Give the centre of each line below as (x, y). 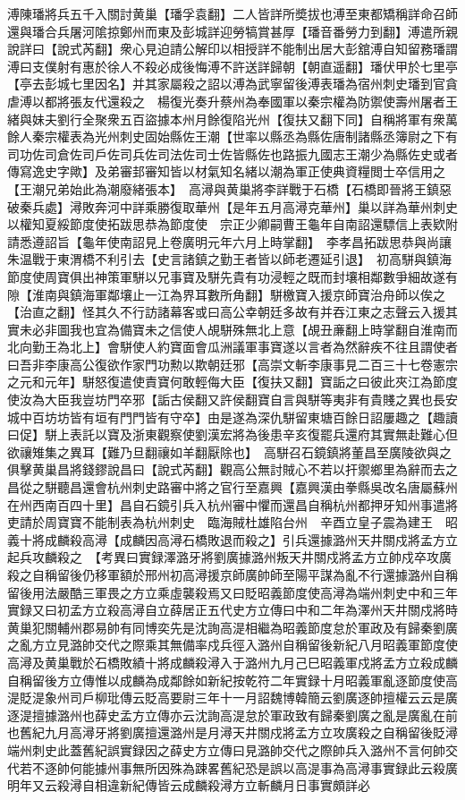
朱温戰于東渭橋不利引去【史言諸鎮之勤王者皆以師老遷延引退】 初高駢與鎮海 (229, 259)
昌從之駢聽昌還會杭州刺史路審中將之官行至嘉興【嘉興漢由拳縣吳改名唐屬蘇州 (232, 487)
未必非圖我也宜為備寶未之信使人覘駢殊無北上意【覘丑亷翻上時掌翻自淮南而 (238, 329)
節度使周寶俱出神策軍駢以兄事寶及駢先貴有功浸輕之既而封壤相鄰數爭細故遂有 (232, 276)
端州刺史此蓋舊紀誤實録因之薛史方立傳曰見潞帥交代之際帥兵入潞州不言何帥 (226, 749)
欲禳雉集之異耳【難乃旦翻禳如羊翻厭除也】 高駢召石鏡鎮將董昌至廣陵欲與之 (229, 451)
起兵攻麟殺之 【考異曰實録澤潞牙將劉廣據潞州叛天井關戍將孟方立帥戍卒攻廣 (229, 557)
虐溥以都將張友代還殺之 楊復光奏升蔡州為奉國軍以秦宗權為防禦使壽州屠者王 (232, 101)
